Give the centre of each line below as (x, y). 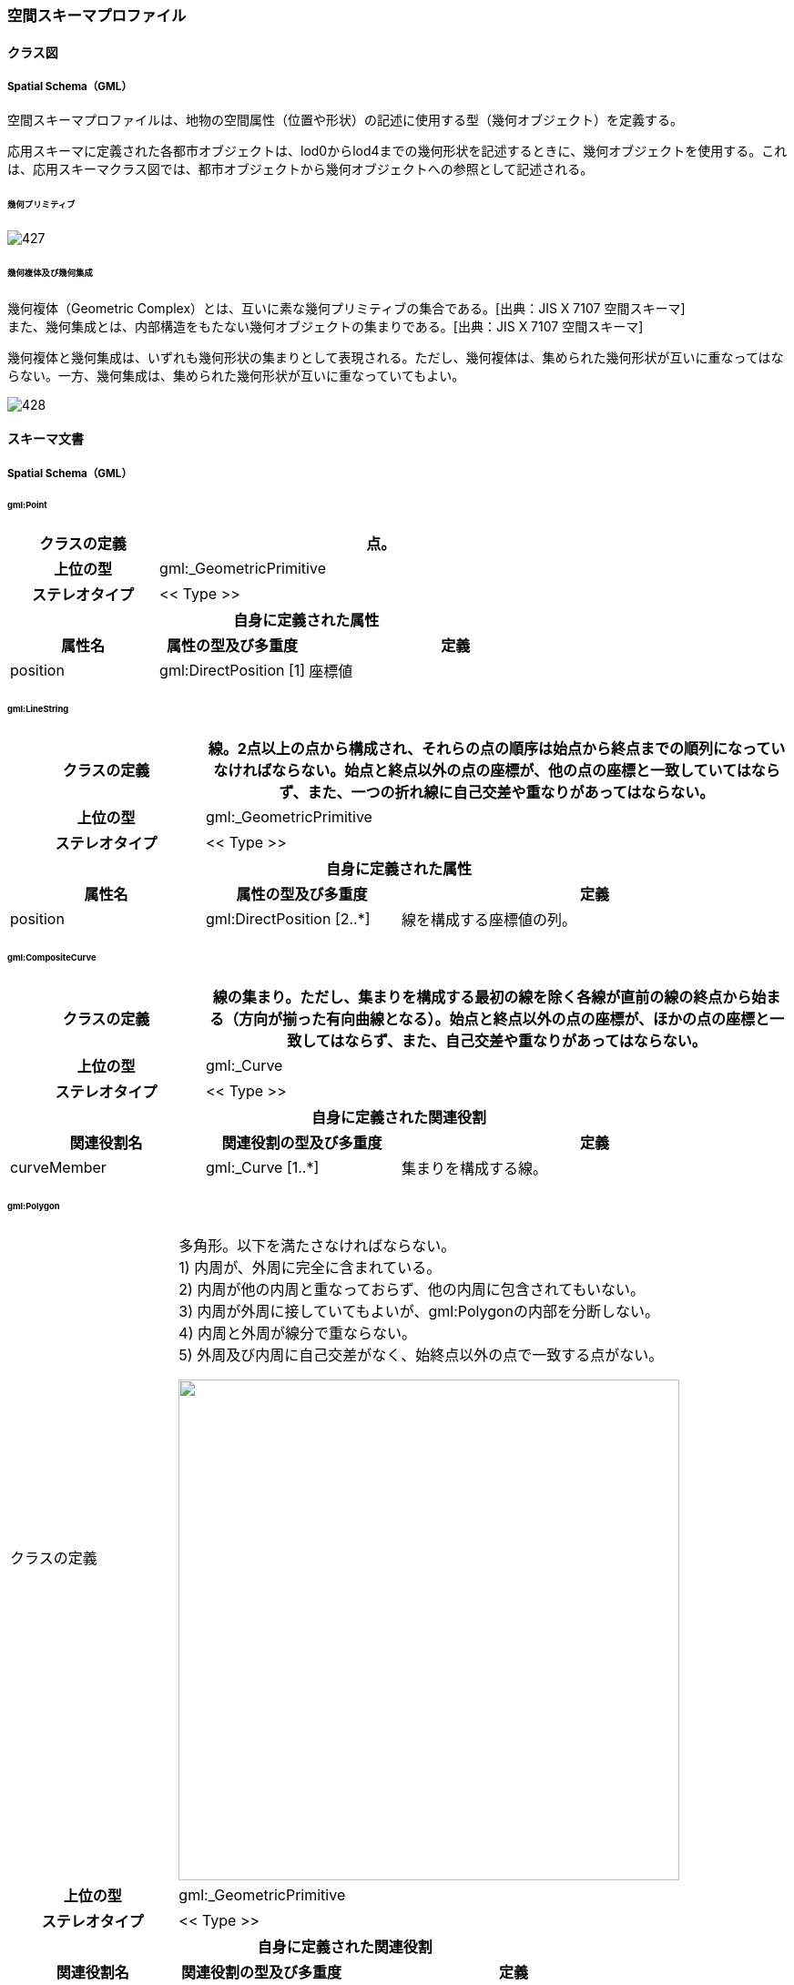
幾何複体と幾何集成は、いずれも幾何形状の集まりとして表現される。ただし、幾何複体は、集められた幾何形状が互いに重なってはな (396, 357)
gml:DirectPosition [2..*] (288, 919)
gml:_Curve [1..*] (263, 1167)
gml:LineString (38, 709)
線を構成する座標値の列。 (489, 920)
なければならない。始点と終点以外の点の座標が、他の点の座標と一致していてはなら (497, 771)
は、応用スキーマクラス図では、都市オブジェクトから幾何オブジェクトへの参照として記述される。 (300, 169)
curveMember (58, 1167)
